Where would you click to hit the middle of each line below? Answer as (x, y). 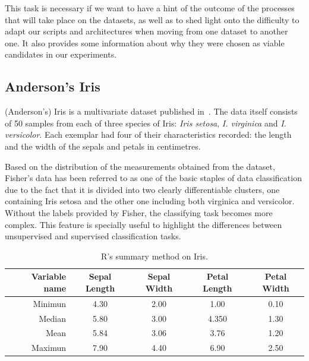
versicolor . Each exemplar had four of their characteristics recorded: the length (148, 134)
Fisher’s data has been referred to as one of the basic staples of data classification (153, 178)
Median (53, 318)
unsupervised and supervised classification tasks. (93, 236)
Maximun (49, 348)
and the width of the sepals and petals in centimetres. (103, 146)
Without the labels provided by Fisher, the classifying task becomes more (139, 212)
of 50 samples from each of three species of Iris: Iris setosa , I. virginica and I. (146, 123)
